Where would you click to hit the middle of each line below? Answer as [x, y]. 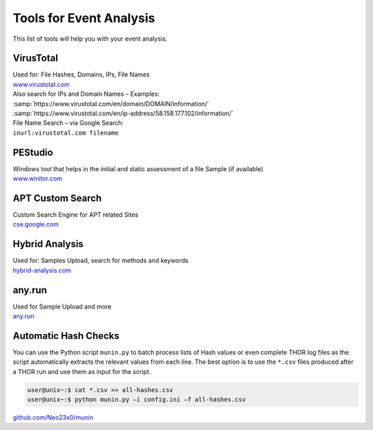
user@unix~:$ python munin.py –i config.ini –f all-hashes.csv [137, 400]
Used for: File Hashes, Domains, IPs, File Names [81, 75]
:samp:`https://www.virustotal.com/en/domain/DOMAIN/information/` [111, 104]
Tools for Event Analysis [84, 18]
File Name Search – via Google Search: [68, 123]
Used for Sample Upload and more [62, 306]
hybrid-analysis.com [42, 270]
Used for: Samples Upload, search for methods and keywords [101, 261]
